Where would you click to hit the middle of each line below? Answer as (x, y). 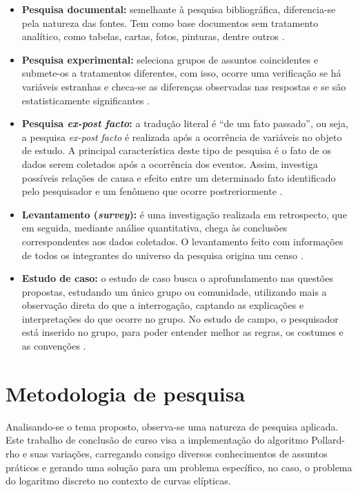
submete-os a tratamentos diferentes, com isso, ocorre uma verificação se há (181, 73)
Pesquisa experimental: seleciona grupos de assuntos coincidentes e (170, 59)
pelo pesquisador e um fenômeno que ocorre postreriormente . (152, 191)
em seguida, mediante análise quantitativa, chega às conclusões (155, 228)
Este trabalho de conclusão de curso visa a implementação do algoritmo (157, 440)
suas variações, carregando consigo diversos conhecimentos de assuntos (179, 453)
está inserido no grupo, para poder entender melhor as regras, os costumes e (182, 332)
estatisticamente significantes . (86, 100)
